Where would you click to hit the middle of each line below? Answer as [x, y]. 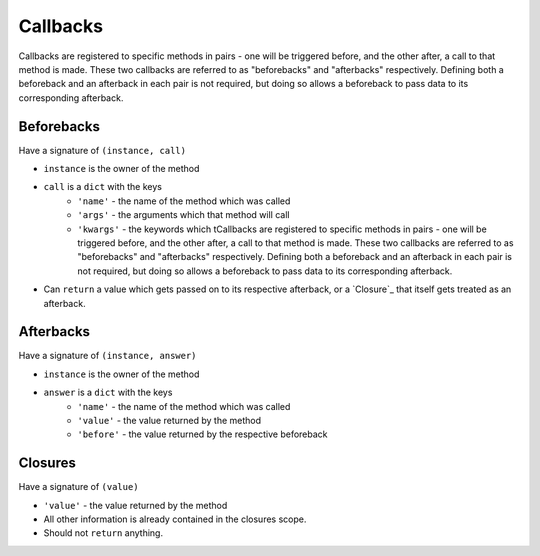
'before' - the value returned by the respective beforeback [203, 434]
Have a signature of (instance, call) [102, 150]
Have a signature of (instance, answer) [107, 356]
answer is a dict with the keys [108, 392]
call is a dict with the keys [102, 187]
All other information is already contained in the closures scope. [175, 519]
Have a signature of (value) [78, 487]
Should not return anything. [103, 533]
